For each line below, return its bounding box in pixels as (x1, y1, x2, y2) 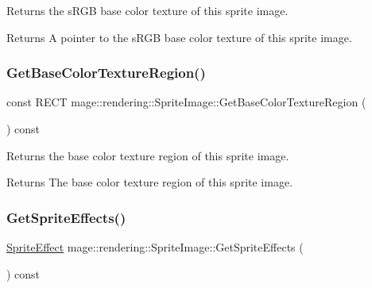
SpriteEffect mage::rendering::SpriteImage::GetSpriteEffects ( (6, 239, 304, 255)
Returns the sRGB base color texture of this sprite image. (6, 2, 289, 18)
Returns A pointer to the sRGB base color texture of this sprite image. (6, 29, 352, 45)
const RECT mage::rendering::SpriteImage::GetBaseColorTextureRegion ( (6, 94, 366, 110)
